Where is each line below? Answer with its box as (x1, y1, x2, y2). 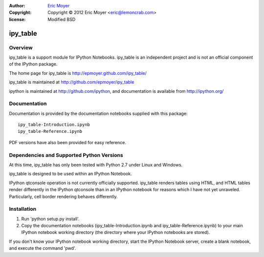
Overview (9, 44, 33, 51)
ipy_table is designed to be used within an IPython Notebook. (9, 171, 132, 177)
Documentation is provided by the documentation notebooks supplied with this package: (9, 110, 188, 116)
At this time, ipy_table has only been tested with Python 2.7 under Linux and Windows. (9, 162, 183, 168)
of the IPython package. (9, 61, 58, 67)
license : (9, 16, 26, 22)
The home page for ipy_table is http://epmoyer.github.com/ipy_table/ (9, 70, 147, 76)
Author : (9, 3, 25, 8)
